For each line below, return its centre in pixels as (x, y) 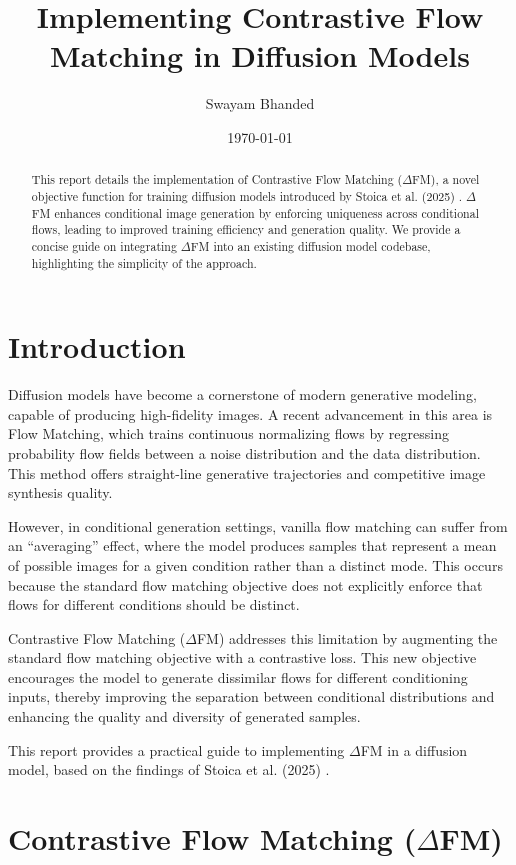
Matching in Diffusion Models (260, 55)
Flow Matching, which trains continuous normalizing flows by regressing (228, 433)
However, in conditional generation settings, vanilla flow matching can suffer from (258, 525)
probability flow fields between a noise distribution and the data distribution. (244, 452)
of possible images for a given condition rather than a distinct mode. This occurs (255, 564)
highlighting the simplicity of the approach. (144, 262)
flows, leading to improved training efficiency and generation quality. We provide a (246, 229)
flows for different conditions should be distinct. (154, 604)
